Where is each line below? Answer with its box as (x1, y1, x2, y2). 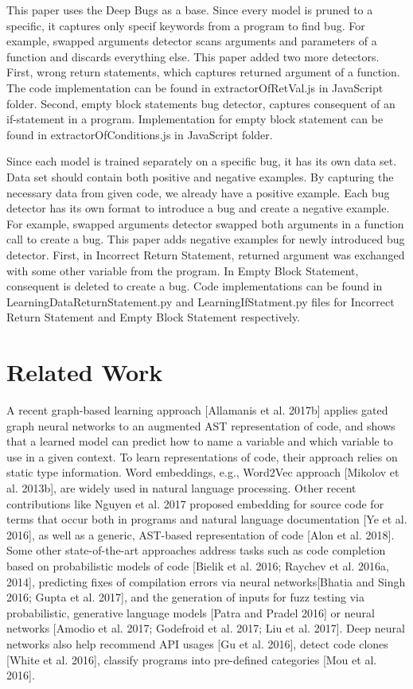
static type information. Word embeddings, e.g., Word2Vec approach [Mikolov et (6, 464, 399, 481)
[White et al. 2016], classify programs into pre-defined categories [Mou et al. (6, 651, 377, 668)
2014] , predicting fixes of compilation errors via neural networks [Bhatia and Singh (6, 573, 406, 590)
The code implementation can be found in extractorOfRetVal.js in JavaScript (6, 79, 384, 95)
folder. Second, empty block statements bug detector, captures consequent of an (6, 95, 395, 111)
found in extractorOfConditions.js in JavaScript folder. (6, 126, 273, 142)
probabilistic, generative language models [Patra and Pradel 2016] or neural (6, 604, 375, 621)
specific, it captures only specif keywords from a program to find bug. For (6, 17, 365, 33)
